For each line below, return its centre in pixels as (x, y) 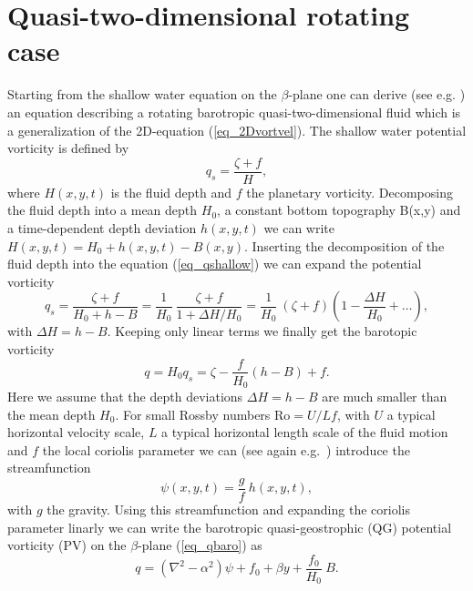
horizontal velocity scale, (76, 432)
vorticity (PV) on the (67, 545)
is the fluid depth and (171, 192)
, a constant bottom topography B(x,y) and (339, 210)
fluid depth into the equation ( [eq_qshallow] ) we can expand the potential (215, 264)
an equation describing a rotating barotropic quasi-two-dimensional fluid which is (234, 112)
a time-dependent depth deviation (102, 227)
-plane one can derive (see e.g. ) (377, 94)
